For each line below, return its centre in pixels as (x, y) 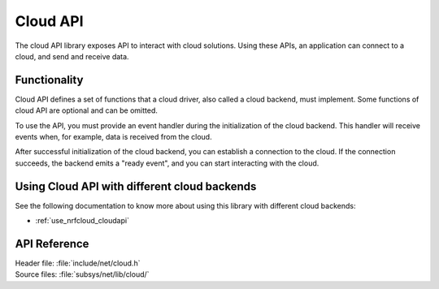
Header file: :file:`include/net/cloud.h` (78, 263)
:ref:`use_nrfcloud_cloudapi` (83, 221)
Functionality (49, 80)
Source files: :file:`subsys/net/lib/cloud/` (82, 274)
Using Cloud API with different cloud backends (136, 186)
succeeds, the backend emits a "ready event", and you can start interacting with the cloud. (167, 163)
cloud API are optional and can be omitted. (87, 110)
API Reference (52, 244)
